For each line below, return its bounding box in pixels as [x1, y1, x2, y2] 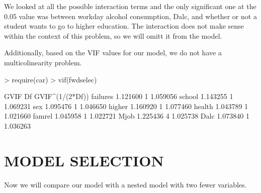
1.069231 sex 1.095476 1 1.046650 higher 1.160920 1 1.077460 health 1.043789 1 [4, 101, 248, 111]
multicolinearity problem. [4, 57, 82, 67]
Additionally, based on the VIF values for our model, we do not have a [4, 47, 222, 58]
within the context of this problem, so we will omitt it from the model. [4, 30, 222, 41]
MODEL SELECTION [4, 150, 164, 170]
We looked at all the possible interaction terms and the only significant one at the [4, 1, 256, 11]
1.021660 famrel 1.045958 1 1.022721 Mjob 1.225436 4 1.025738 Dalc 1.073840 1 [4, 111, 249, 121]
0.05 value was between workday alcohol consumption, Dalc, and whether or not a [4, 11, 257, 21]
